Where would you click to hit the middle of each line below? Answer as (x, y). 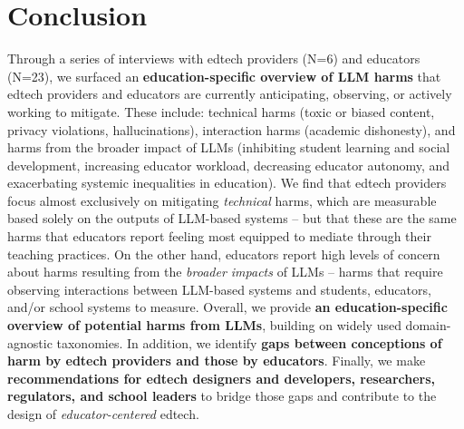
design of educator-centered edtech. (103, 414)
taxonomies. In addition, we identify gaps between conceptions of (249, 342)
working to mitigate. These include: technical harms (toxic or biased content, (221, 111)
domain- (428, 325)
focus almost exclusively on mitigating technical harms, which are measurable (222, 200)
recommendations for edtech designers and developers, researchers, (222, 378)
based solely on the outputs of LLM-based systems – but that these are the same (232, 218)
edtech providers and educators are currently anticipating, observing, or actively (230, 94)
